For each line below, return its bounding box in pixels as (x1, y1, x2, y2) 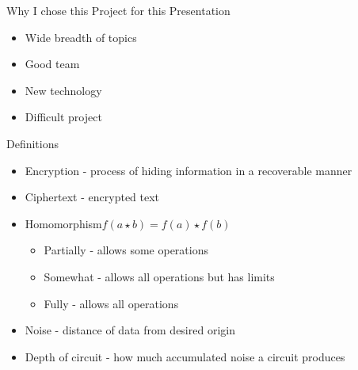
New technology (25, 82, 102, 98)
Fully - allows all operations (44, 295, 179, 311)
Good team (25, 55, 80, 72)
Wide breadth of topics (25, 29, 137, 45)
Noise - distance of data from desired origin (25, 322, 235, 338)
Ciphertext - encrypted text (25, 189, 160, 205)
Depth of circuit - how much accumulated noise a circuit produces (25, 348, 345, 364)
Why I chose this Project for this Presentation (6, 2, 230, 18)
